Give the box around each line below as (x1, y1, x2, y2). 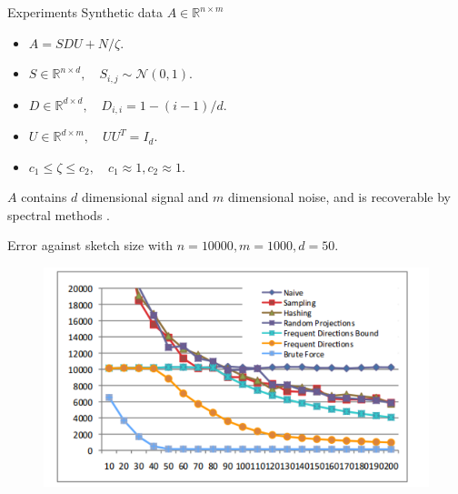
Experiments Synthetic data (7, 3, 164, 21)
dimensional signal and (82, 187, 209, 207)
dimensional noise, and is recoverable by (228, 187, 451, 207)
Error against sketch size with (7, 236, 174, 255)
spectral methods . (7, 205, 110, 224)
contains (21, 187, 67, 207)
